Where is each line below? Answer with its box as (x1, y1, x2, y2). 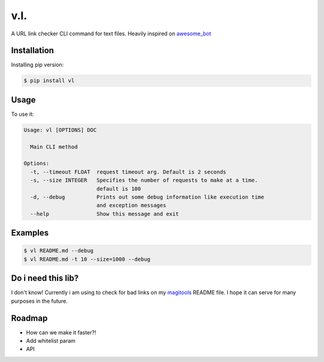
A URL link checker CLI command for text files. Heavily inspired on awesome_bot (11, 30, 211, 37)
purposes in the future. (11, 297, 68, 304)
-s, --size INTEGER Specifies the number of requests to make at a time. (30, 177, 258, 184)
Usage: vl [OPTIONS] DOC (23, 126, 97, 133)
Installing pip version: (11, 61, 64, 68)
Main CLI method (30, 143, 78, 150)
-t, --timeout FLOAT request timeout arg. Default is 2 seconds (30, 168, 227, 175)
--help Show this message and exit (30, 210, 179, 217)
